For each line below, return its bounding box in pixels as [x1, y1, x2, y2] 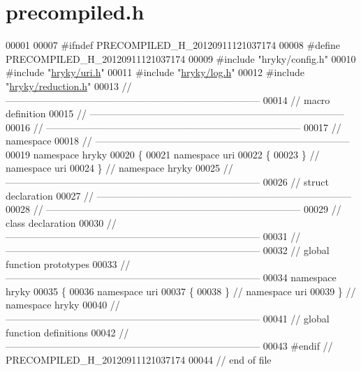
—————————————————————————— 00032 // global [6, 243, 330, 258]
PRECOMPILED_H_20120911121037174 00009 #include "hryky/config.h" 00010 [6, 51, 356, 66]
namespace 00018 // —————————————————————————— [6, 133, 350, 148]
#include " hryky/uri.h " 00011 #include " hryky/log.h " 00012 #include [6, 65, 304, 80]
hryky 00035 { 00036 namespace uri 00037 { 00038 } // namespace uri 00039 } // [6, 283, 356, 298]
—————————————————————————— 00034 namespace [6, 270, 337, 285]
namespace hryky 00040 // [6, 297, 120, 312]
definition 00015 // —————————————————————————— [6, 106, 344, 121]
